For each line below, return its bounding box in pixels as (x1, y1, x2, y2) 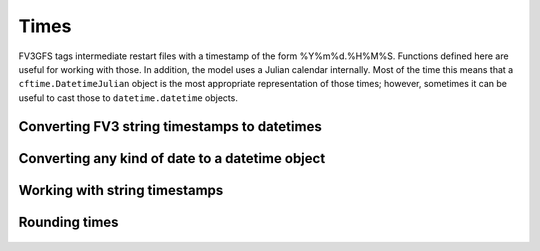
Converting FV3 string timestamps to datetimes (18, 118, 322, 135)
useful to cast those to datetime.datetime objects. (18, 91, 239, 104)
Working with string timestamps (18, 181, 224, 199)
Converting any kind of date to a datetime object (18, 150, 326, 167)
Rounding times (18, 213, 119, 230)
